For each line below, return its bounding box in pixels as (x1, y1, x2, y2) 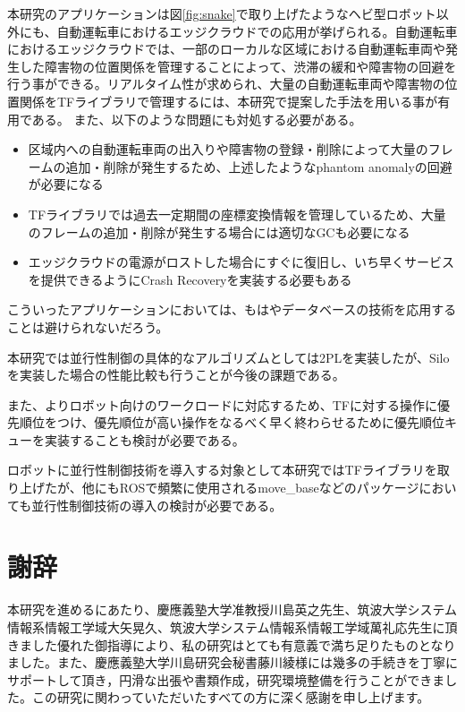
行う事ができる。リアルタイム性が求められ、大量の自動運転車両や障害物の (7, 74, 445, 93)
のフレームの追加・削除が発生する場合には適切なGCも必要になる (28, 222, 410, 241)
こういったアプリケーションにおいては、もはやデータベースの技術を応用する (7, 300, 457, 319)
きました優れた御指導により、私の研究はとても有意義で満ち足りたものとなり (7, 635, 456, 654)
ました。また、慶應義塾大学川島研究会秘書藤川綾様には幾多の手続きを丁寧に (7, 653, 458, 672)
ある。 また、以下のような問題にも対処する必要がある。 (31, 109, 362, 128)
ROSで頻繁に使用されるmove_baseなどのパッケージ (119, 478, 419, 497)
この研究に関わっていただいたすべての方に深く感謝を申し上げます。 (31, 688, 430, 707)
